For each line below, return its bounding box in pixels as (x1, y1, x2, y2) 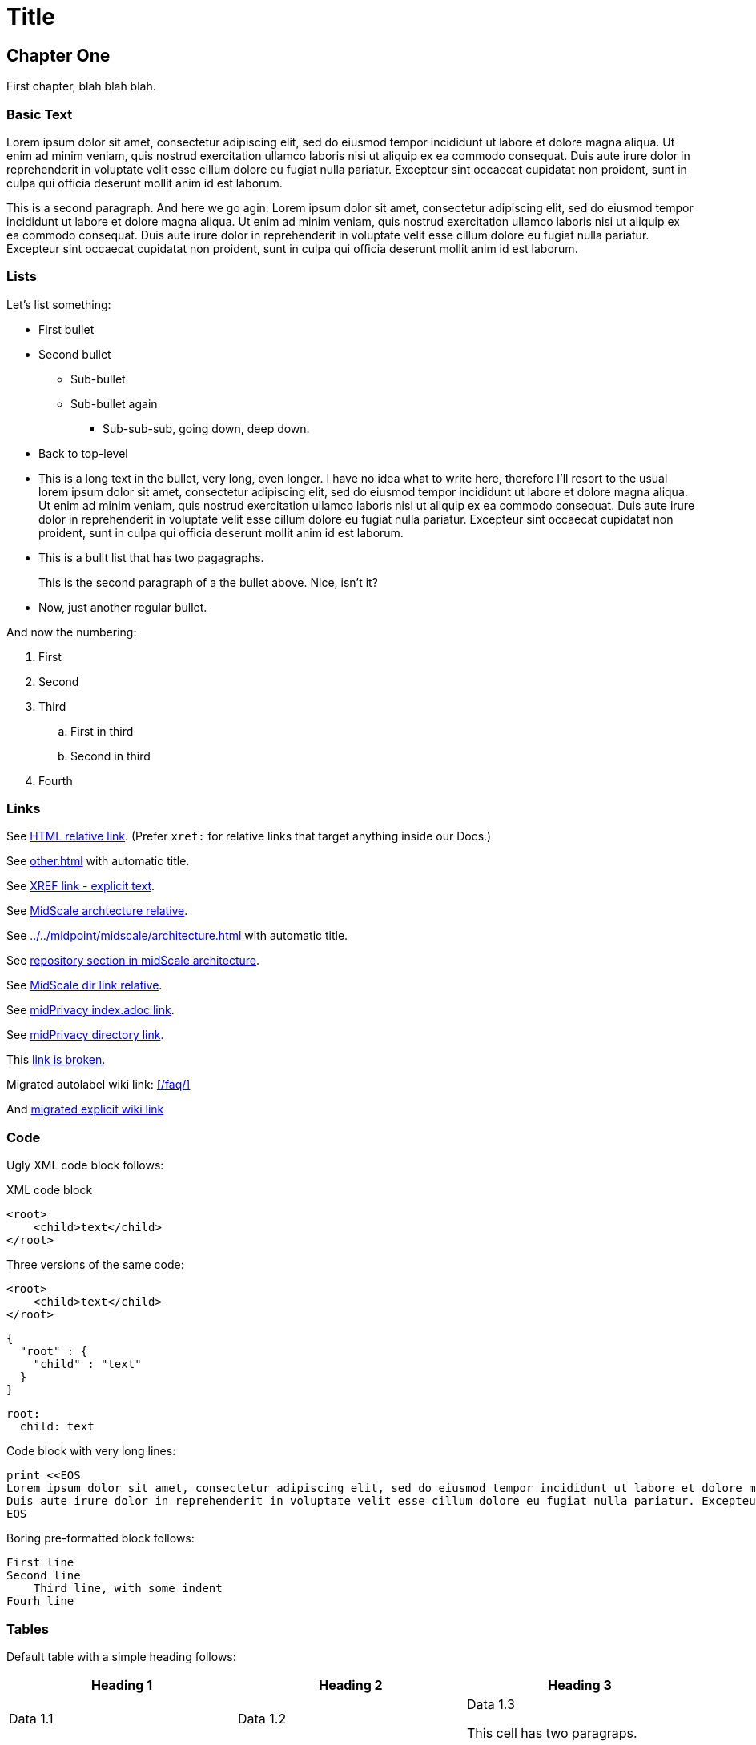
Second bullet (38, 347, 111, 361)
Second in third (70, 748, 151, 763)
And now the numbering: (6, 624, 137, 639)
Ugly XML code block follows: (6, 1158, 164, 1173)
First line (6, 1556, 74, 1570)
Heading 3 (548, 1676, 612, 1693)
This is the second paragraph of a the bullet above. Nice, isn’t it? (38, 575, 378, 589)
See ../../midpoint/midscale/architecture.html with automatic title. (6, 929, 348, 943)
